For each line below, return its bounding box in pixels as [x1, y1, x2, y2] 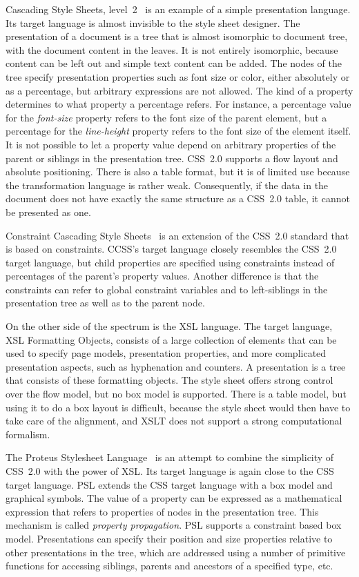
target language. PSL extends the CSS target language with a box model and [6, 477, 333, 491]
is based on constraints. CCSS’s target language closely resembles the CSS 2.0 [6, 242, 337, 256]
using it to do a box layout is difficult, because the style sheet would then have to [6, 400, 351, 414]
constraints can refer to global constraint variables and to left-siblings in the [6, 282, 328, 296]
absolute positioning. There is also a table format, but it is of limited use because [6, 164, 350, 179]
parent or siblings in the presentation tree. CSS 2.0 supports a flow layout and [6, 150, 338, 165]
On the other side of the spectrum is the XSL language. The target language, [6, 319, 333, 333]
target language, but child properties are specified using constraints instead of [6, 255, 335, 269]
